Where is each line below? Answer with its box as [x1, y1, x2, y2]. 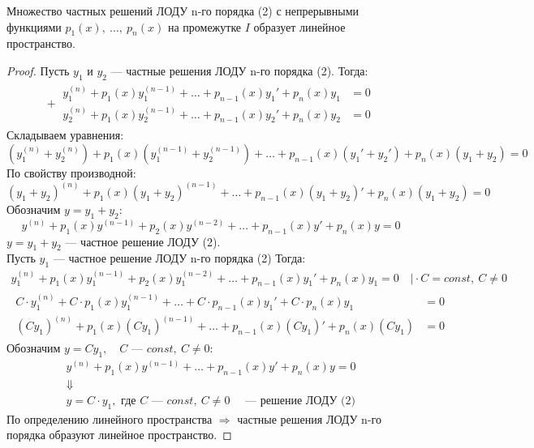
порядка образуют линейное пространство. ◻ [6, 426, 232, 443]
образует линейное [253, 18, 346, 35]
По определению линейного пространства [6, 410, 213, 427]
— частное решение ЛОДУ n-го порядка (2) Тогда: [53, 250, 306, 267]
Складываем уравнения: [6, 126, 124, 143]
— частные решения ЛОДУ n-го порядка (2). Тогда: [110, 62, 368, 79]
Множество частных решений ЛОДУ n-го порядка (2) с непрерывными [6, 2, 359, 19]
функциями [6, 18, 62, 35]
